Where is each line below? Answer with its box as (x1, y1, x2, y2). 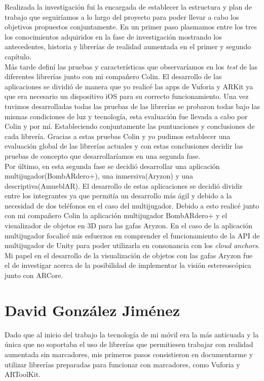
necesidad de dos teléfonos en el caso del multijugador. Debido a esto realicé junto (5, 200, 259, 211)
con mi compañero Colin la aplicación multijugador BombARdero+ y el (5, 210, 228, 221)
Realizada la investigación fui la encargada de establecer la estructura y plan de (5, 2, 252, 12)
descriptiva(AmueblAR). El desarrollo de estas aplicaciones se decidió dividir (5, 180, 243, 191)
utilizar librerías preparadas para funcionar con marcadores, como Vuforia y (5, 359, 240, 369)
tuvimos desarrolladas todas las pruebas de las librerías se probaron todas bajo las (5, 100, 260, 111)
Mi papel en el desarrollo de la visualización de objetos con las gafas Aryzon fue (5, 250, 253, 260)
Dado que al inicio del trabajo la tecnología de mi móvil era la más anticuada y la (5, 329, 259, 339)
